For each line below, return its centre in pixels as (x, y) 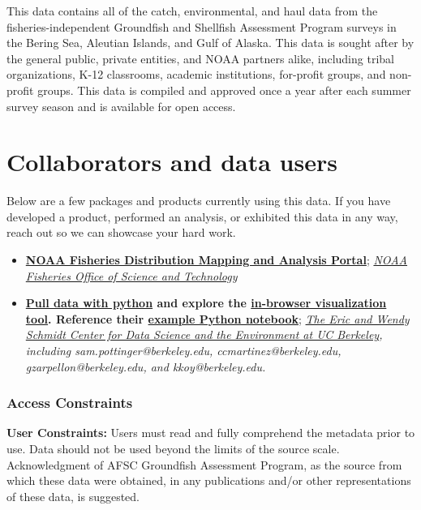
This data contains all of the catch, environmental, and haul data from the (192, 11)
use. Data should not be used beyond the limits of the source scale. (173, 449)
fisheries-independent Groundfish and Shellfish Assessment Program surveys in (202, 26)
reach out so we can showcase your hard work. (121, 232)
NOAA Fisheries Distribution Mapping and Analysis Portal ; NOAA (217, 260)
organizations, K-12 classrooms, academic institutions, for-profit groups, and (196, 74)
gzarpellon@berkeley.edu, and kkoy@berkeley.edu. (146, 366)
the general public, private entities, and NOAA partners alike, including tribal (200, 58)
